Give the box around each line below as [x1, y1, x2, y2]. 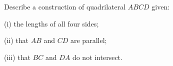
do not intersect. [72, 51, 122, 62]
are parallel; [70, 35, 107, 45]
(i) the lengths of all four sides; [4, 18, 99, 28]
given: [151, 1, 170, 11]
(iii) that [4, 51, 30, 62]
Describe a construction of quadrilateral [4, 1, 126, 11]
